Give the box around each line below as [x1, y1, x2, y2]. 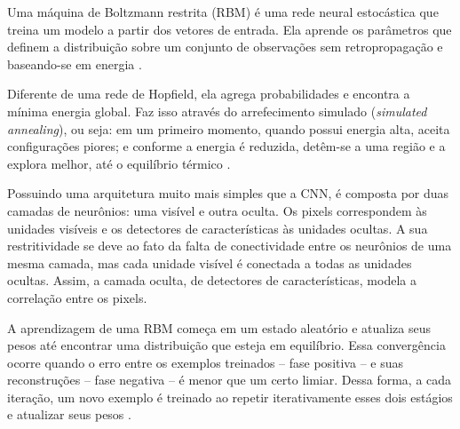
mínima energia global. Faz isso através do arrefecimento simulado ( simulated [7, 101, 427, 120]
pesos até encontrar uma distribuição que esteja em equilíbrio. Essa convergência [7, 336, 446, 354]
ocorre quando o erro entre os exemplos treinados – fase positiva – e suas [7, 353, 403, 371]
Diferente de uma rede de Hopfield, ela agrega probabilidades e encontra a [7, 84, 410, 103]
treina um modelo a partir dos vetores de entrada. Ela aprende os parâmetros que [7, 20, 452, 38]
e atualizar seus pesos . [7, 405, 131, 424]
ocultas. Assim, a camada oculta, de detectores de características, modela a [7, 271, 416, 290]
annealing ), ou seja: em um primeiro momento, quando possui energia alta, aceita [7, 119, 450, 138]
